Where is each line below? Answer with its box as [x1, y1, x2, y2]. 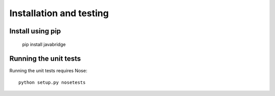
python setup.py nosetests [18, 79, 86, 85]
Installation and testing [9, 8, 109, 19]
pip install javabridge [22, 41, 66, 47]
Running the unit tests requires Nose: [9, 68, 88, 74]
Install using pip [9, 27, 61, 35]
